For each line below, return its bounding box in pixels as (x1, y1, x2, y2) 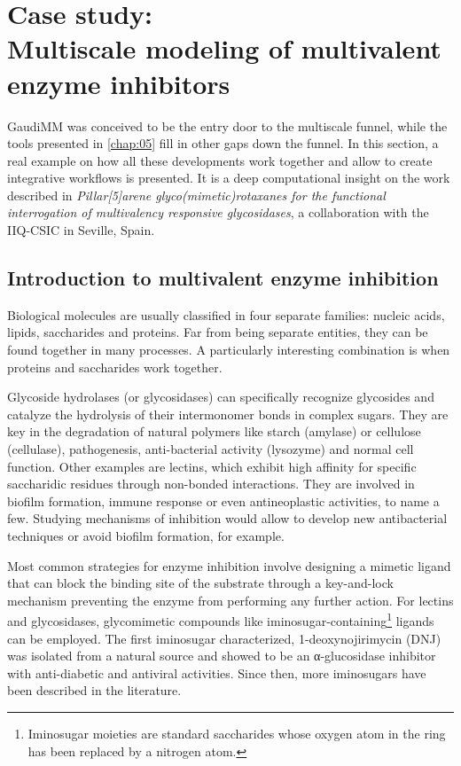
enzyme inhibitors (7, 65, 230, 101)
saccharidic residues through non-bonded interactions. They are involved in (7, 474, 415, 493)
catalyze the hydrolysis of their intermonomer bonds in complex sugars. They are (7, 404, 449, 423)
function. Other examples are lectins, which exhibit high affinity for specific (7, 457, 417, 475)
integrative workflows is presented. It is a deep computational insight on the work (7, 168, 450, 187)
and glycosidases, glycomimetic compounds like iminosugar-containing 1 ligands (7, 609, 434, 630)
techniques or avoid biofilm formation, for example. (7, 526, 285, 544)
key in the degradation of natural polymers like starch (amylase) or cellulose (7, 422, 421, 441)
